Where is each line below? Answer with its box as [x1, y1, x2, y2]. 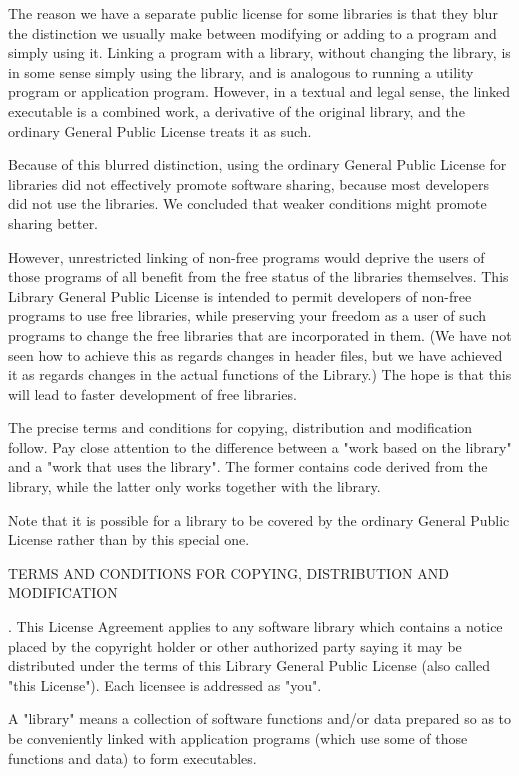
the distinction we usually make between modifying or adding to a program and [8, 22, 497, 43]
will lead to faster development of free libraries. [8, 383, 297, 404]
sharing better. [8, 212, 99, 233]
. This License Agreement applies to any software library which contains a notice [8, 616, 503, 637]
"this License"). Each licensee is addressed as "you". [8, 674, 322, 695]
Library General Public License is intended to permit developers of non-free [8, 285, 472, 306]
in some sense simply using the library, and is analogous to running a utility [8, 61, 474, 82]
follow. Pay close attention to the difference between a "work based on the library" [8, 436, 512, 457]
